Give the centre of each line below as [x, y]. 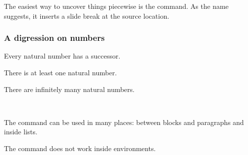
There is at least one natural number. [61, 72]
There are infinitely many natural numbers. [69, 89]
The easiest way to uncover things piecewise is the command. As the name [116, 6]
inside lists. [21, 132]
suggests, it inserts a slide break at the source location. [87, 15]
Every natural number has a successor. [62, 56]
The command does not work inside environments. [80, 148]
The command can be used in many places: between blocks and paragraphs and [124, 122]
